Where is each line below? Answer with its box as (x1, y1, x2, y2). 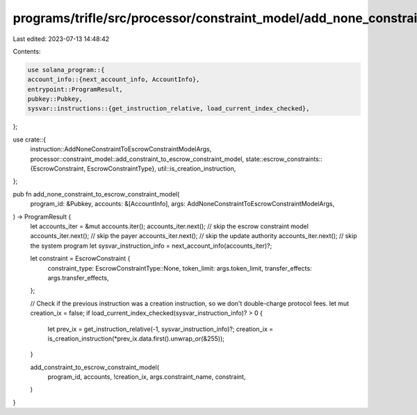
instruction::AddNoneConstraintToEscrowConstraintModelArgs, (30, 145, 212, 153)
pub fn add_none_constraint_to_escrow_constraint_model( (13, 189, 180, 198)
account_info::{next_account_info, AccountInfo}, (27, 76, 200, 83)
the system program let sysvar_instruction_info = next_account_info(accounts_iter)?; (30, 242, 272, 250)
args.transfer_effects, (47, 273, 109, 282)
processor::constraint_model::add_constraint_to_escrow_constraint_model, (30, 155, 245, 163)
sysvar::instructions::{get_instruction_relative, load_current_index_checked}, (27, 105, 310, 112)
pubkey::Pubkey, (27, 95, 83, 103)
